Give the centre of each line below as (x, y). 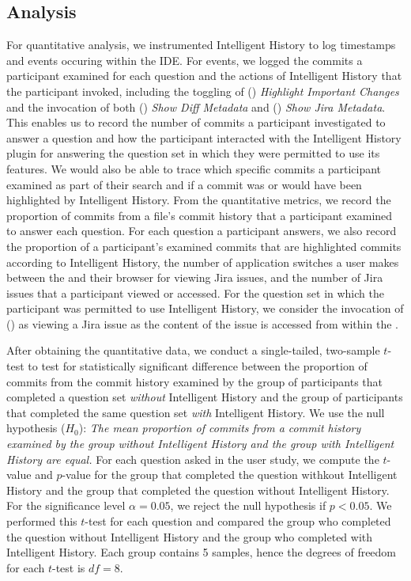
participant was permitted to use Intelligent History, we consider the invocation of (205, 308)
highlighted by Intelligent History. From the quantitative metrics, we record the (199, 200)
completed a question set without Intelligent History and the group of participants (205, 397)
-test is (68, 567)
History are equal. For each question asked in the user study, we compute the (193, 459)
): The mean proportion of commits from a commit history (220, 428)
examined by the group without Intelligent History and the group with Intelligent (200, 444)
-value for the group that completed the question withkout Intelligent (230, 475)
